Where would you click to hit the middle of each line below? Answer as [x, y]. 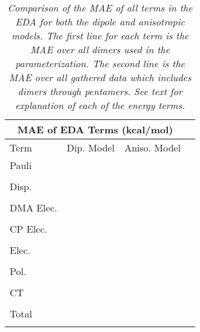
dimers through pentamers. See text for [100, 91]
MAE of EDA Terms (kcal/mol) [95, 129]
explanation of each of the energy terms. [100, 105]
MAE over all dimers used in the [100, 49]
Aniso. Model [153, 148]
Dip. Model [91, 148]
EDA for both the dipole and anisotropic [100, 22]
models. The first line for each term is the [100, 35]
